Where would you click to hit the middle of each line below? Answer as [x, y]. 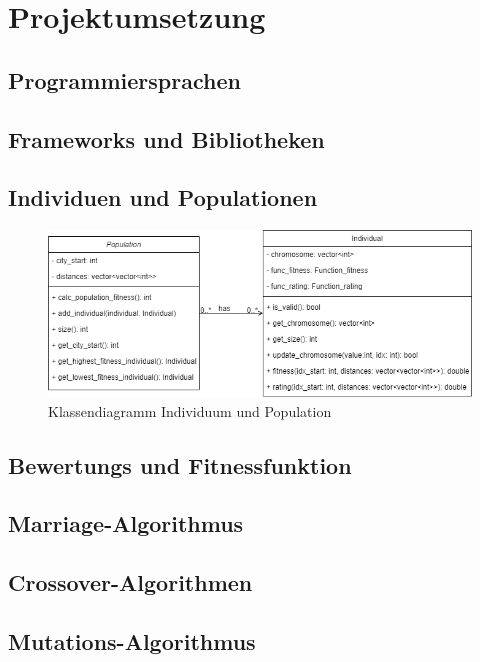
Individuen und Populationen [163, 197]
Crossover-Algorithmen [130, 582]
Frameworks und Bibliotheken [166, 138]
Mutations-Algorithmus [132, 640]
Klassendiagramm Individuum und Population [190, 410]
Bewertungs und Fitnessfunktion [180, 464]
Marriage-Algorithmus [126, 523]
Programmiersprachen [124, 79]
